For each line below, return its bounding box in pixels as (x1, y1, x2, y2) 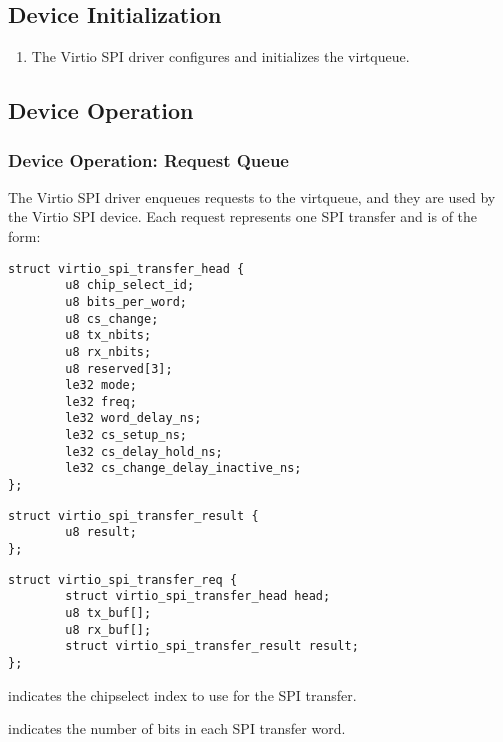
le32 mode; (65, 378, 137, 393)
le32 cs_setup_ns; (65, 428, 187, 443)
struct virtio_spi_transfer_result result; (65, 639, 359, 654)
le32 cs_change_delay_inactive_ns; (65, 461, 302, 476)
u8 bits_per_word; (65, 294, 187, 309)
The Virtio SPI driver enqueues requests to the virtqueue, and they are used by (8, 186, 496, 207)
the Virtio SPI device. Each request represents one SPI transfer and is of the (8, 206, 478, 227)
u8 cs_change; (65, 311, 159, 326)
